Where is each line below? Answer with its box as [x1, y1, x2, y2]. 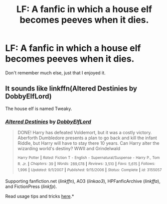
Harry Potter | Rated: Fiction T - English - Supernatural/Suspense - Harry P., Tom [17, 155, 160, 160]
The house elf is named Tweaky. [5, 106, 72, 112]
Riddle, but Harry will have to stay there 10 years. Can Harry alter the [17, 140, 159, 146]
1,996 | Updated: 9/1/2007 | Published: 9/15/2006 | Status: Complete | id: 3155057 [17, 167, 162, 173]
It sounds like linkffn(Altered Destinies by [5, 84, 137, 93]
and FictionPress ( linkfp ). [5, 183, 57, 189]
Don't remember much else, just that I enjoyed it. [5, 69, 106, 76]
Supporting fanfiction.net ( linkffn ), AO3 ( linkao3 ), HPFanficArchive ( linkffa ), [5, 178, 160, 184]
